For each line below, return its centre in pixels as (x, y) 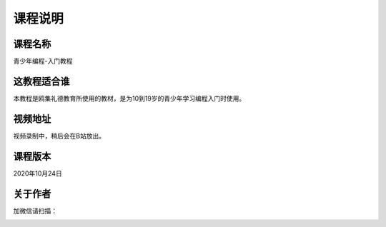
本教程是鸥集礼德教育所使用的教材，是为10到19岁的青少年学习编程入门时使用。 (129, 98)
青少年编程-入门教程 (43, 61)
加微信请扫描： (35, 211)
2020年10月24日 (38, 173)
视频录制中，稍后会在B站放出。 (59, 136)
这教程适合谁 (41, 81)
